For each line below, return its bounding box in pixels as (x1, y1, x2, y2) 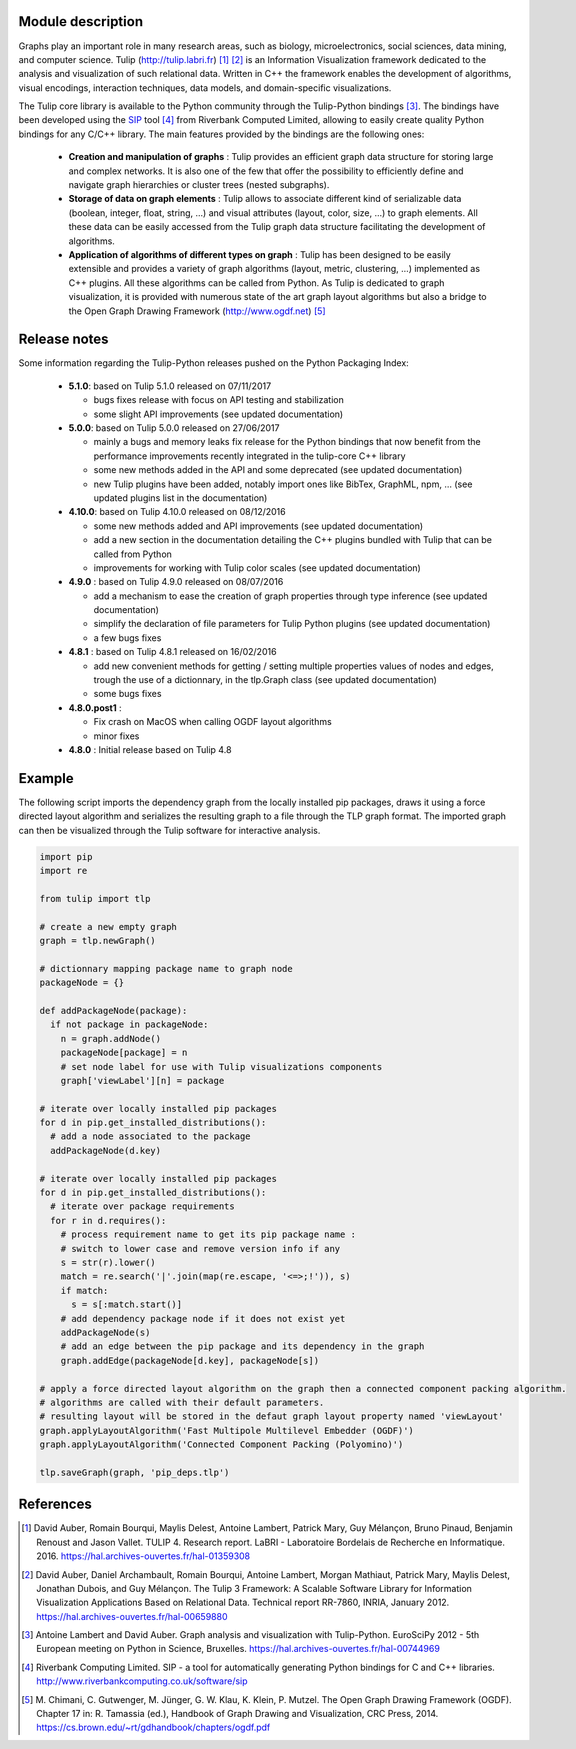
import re (39, 865, 88, 877)
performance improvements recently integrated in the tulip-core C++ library (93, 450, 406, 462)
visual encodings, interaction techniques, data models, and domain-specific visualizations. (18, 81, 392, 94)
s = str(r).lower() (60, 1257, 157, 1268)
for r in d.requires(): (50, 1215, 167, 1226)
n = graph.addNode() (60, 1033, 162, 1044)
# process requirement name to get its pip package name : (60, 1229, 357, 1240)
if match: (60, 1285, 109, 1296)
